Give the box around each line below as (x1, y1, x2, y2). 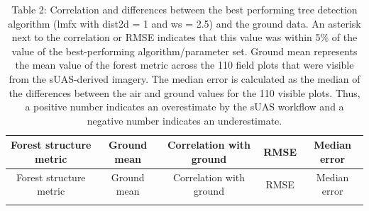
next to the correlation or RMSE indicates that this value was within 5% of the (11, 30, 358, 45)
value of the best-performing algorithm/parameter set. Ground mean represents (11, 43, 358, 58)
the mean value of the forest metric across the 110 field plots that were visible (15, 57, 354, 72)
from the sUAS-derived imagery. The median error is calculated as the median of (9, 71, 360, 86)
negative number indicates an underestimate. (87, 113, 282, 127)
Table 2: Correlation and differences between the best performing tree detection (11, 2, 358, 16)
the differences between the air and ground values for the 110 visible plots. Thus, (9, 85, 360, 100)
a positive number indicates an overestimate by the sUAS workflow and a (25, 99, 344, 114)
